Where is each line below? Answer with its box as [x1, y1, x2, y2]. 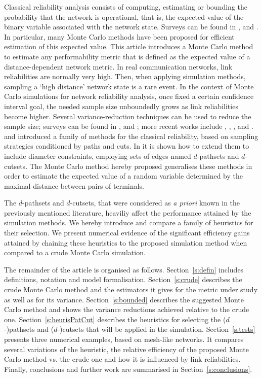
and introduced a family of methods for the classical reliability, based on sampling [4, 130, 258, 141]
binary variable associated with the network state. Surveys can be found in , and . [4, 21, 258, 32]
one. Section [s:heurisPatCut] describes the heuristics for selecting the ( [4, 314, 226, 324]
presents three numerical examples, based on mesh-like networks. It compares [4, 334, 244, 344]
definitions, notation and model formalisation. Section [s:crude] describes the [4, 274, 242, 285]
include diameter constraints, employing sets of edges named [4, 150, 191, 161]
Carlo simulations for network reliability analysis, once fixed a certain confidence [4, 91, 254, 101]
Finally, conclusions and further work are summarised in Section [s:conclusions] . [4, 363, 252, 374]
